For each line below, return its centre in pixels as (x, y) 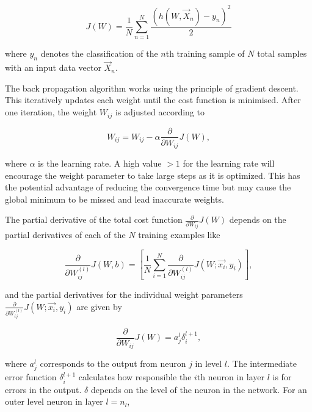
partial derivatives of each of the (65, 235)
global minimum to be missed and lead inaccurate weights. (114, 199)
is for (282, 377)
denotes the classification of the (99, 53)
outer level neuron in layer (54, 401)
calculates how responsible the (135, 377)
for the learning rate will (229, 163)
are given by (99, 306)
